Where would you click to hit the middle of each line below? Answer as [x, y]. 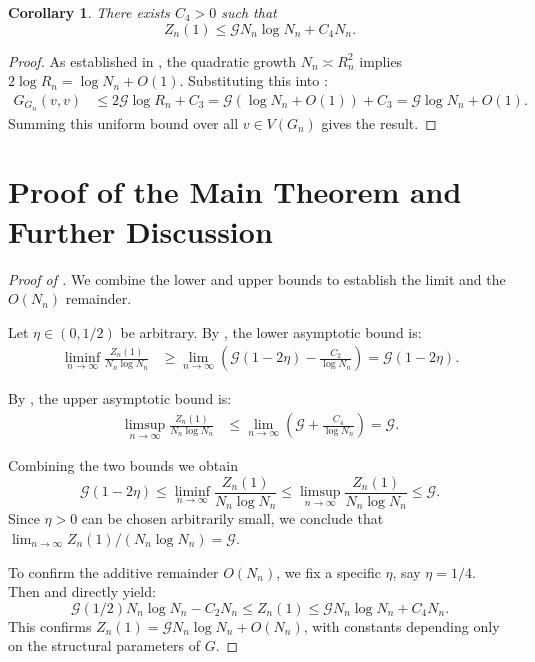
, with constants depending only [401, 625]
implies [381, 60]
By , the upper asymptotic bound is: [120, 398]
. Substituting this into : [253, 80]
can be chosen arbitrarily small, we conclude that [232, 518]
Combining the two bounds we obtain [123, 465]
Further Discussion [140, 230]
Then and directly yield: [82, 591]
